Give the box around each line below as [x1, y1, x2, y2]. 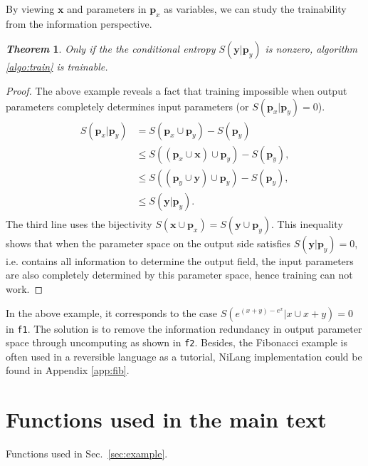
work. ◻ [6, 281, 43, 296]
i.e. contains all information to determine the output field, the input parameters [6, 253, 354, 268]
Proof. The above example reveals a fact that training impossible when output [6, 83, 347, 98]
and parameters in [67, 1, 147, 16]
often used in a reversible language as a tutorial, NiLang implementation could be [6, 348, 362, 363]
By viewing [6, 1, 55, 16]
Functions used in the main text [6, 405, 327, 434]
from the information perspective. [6, 16, 152, 31]
